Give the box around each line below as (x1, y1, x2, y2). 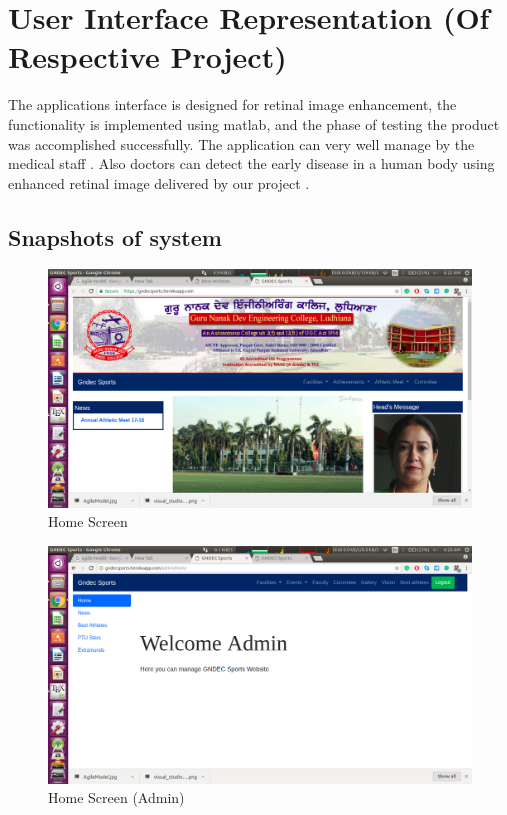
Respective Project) (8, 36, 287, 77)
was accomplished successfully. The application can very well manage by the (8, 133, 475, 154)
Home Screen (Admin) (48, 787, 185, 808)
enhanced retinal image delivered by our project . (8, 172, 310, 193)
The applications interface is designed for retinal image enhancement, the (8, 94, 457, 115)
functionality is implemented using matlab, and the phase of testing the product (8, 113, 500, 134)
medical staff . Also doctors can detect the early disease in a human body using (8, 153, 495, 174)
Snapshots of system (8, 221, 222, 252)
